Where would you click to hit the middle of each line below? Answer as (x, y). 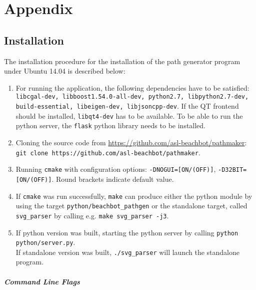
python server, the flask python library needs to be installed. (111, 125)
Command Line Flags (42, 281)
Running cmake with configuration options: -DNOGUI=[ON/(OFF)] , (116, 169)
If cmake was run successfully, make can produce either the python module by (134, 196)
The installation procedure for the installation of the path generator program (122, 61)
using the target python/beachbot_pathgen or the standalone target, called (131, 206)
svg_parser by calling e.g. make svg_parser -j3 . (92, 215)
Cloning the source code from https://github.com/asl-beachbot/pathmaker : (131, 142)
